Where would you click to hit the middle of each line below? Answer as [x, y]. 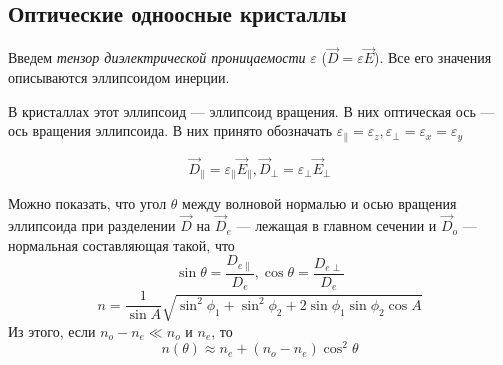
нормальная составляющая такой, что [121, 244]
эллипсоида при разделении [92, 225]
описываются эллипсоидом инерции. [119, 77]
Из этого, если [52, 330]
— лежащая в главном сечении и [336, 225]
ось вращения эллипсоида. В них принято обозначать [170, 130]
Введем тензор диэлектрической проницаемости [157, 57]
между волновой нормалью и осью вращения [319, 203]
